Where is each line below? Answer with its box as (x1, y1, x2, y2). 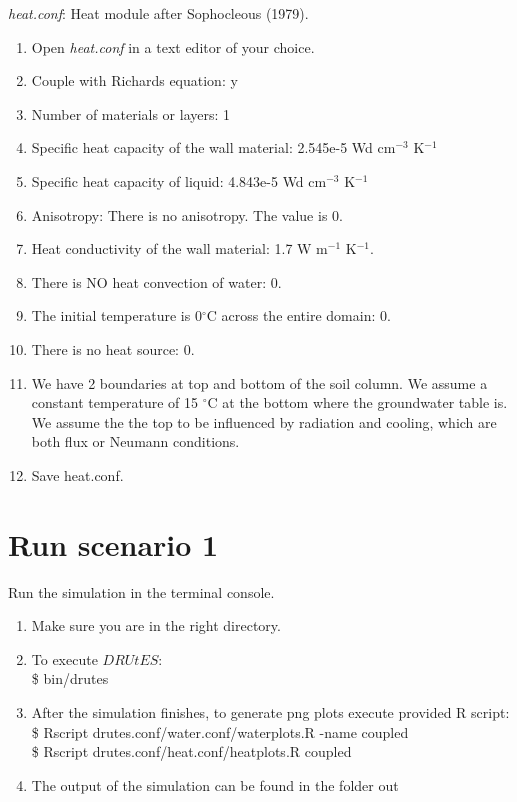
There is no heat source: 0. (31, 338, 195, 359)
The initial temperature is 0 (31, 305, 202, 326)
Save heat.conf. (31, 464, 124, 485)
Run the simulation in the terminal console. (8, 581, 275, 602)
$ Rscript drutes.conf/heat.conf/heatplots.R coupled (31, 741, 352, 762)
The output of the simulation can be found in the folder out (31, 774, 399, 795)
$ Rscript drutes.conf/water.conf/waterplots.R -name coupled (31, 721, 409, 742)
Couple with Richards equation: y (31, 70, 238, 91)
